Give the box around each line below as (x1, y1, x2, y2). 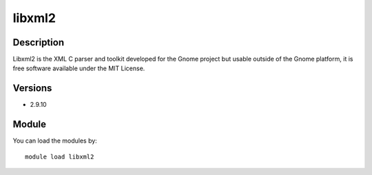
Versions (12, 83, 52, 94)
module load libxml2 (25, 152, 94, 161)
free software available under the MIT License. (12, 64, 145, 72)
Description (12, 37, 65, 48)
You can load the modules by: (12, 136, 98, 145)
